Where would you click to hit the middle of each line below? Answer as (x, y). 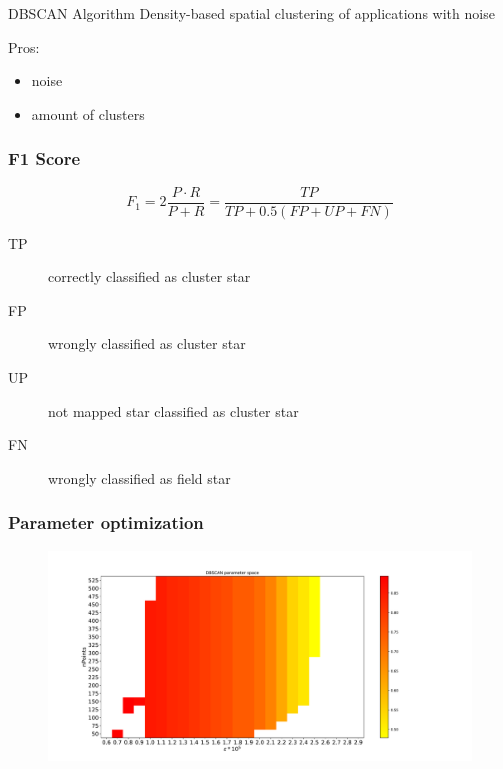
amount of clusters (88, 113)
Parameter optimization (106, 522)
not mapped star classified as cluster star (173, 410)
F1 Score (44, 158)
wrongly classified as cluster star (147, 343)
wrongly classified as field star (139, 477)
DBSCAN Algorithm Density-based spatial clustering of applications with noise (251, 13)
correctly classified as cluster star (149, 276)
